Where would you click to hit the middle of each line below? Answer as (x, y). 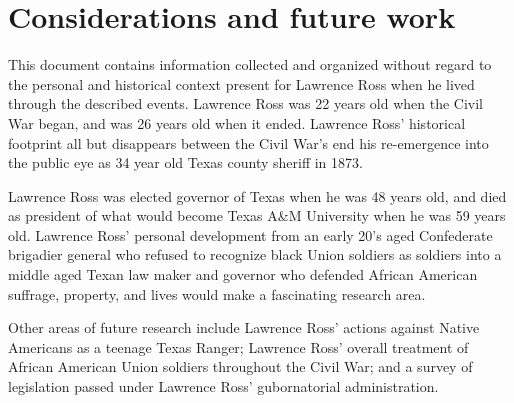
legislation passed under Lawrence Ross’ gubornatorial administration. (223, 386)
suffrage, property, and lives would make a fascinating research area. (217, 293)
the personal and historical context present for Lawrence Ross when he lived (241, 83)
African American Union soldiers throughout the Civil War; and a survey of (240, 366)
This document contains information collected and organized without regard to (250, 64)
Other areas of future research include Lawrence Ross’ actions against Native (244, 327)
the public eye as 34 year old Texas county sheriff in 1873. (185, 162)
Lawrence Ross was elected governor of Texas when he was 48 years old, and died (257, 195)
